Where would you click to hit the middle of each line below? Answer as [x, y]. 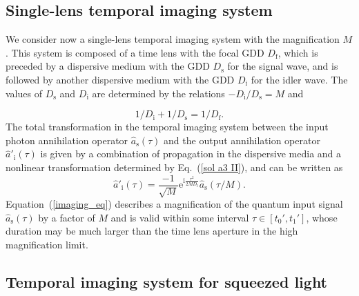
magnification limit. [47, 244]
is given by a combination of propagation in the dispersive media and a [191, 154]
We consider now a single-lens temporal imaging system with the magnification [173, 39]
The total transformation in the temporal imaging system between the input [167, 127]
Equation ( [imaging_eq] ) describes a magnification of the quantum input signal [174, 204]
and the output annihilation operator [242, 140]
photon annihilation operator [67, 140]
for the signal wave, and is [283, 66]
